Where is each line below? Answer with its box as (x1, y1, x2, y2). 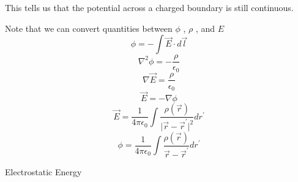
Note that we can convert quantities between (5, 21, 173, 34)
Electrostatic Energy (5, 165, 82, 178)
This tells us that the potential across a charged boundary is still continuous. (5, 1, 294, 13)
